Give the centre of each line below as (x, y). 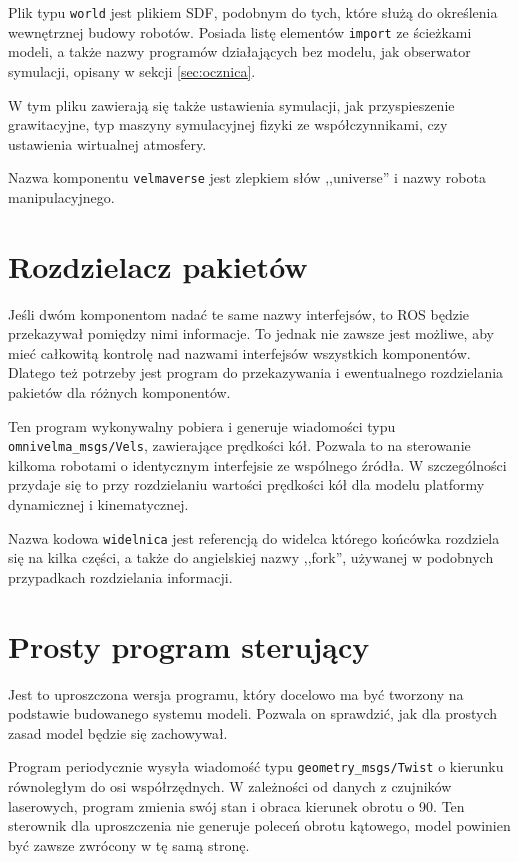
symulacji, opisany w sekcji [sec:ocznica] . (132, 70)
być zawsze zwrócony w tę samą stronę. (129, 844)
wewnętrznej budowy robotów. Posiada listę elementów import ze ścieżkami (240, 31)
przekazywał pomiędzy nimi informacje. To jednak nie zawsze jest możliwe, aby (251, 333)
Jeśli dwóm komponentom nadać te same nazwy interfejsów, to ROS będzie (239, 313)
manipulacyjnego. (61, 196)
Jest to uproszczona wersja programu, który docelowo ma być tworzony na (236, 693)
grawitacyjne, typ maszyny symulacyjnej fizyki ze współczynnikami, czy (228, 124)
